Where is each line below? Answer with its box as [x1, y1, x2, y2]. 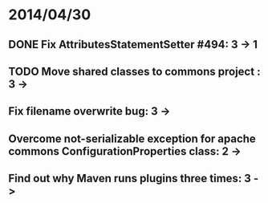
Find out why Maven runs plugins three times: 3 [8, 172, 251, 185]
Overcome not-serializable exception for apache [8, 132, 257, 145]
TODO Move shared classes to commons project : [8, 64, 261, 78]
